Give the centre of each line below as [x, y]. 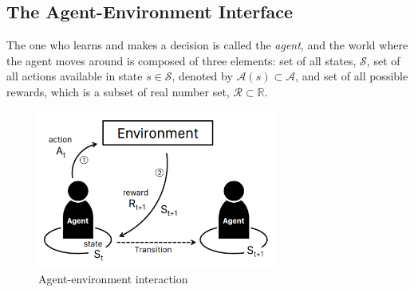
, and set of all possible [352, 76]
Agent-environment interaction [113, 278]
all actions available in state [75, 76]
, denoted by [202, 76]
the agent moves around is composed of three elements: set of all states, [181, 60]
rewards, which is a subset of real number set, [118, 91]
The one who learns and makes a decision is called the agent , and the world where [207, 45]
